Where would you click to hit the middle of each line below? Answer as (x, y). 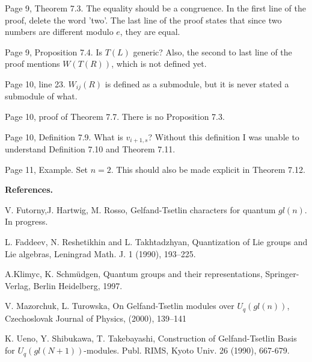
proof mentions (32, 64)
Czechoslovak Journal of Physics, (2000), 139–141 (96, 318)
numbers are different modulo (59, 32)
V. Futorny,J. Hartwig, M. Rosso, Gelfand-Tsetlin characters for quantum (140, 209)
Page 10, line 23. (35, 83)
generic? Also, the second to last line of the (213, 51)
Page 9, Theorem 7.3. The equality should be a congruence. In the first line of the (155, 8)
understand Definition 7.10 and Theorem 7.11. (90, 149)
